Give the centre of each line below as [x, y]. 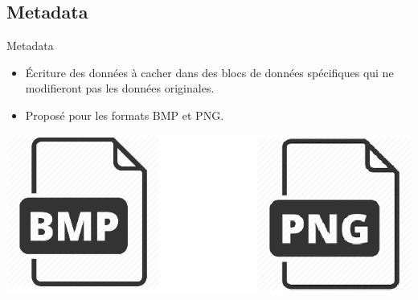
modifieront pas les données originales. [120, 88]
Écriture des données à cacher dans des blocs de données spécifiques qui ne [209, 72]
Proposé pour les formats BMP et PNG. [125, 115]
